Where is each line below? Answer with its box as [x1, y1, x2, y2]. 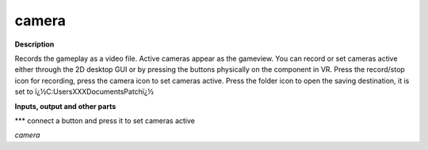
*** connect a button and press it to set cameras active [14, 115, 196, 126]
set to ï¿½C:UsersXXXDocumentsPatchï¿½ [14, 87, 155, 96]
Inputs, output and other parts [14, 101, 117, 111]
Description [14, 39, 55, 49]
